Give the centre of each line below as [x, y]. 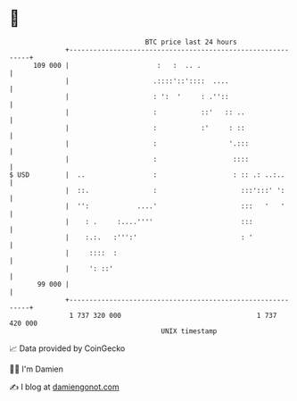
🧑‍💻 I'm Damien [37, 369]
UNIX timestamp [189, 331]
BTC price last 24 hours [191, 42]
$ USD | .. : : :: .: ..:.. [147, 175]
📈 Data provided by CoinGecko [67, 348]
